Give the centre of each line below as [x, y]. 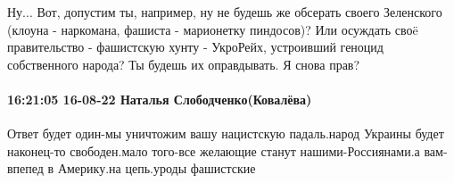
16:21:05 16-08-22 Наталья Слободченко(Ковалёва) [160, 99]
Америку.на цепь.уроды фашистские [157, 168]
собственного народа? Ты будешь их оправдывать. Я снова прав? [184, 64]
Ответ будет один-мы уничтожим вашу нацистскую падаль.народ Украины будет [226, 133]
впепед [25, 168]
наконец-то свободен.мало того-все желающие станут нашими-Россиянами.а [214, 150]
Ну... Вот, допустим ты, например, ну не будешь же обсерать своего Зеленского [225, 12]
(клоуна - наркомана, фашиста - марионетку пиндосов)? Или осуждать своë [213, 29]
